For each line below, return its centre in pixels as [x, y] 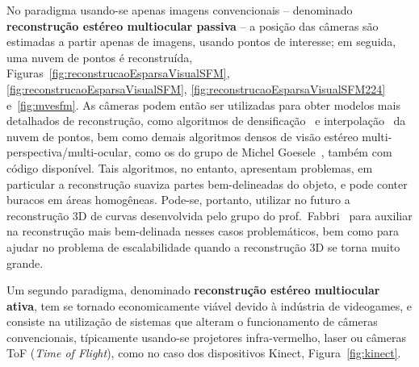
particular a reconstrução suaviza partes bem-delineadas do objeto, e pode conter [207, 183]
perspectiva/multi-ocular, [69, 152]
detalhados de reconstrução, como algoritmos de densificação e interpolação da [206, 121]
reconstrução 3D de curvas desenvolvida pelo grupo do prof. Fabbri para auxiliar [209, 215]
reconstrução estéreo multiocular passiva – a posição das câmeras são [193, 25]
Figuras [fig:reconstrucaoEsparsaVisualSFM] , [118, 73]
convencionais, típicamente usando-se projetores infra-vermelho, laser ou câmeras [206, 337]
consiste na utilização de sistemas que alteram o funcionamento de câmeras [192, 321]
